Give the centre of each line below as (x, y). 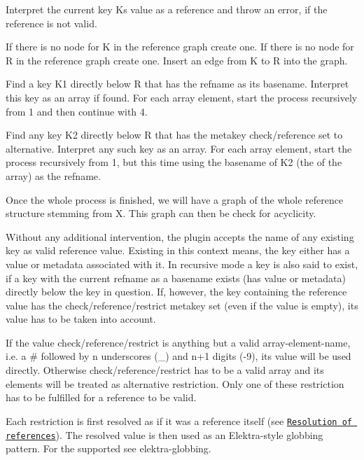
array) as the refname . (53, 175)
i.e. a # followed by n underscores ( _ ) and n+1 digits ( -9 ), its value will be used (178, 356)
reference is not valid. (51, 23)
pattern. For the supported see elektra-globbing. (108, 448)
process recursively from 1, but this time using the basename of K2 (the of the (174, 162)
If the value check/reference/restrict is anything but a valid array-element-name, (178, 342)
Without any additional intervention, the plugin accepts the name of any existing (180, 236)
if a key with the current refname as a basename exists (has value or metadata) (176, 278)
